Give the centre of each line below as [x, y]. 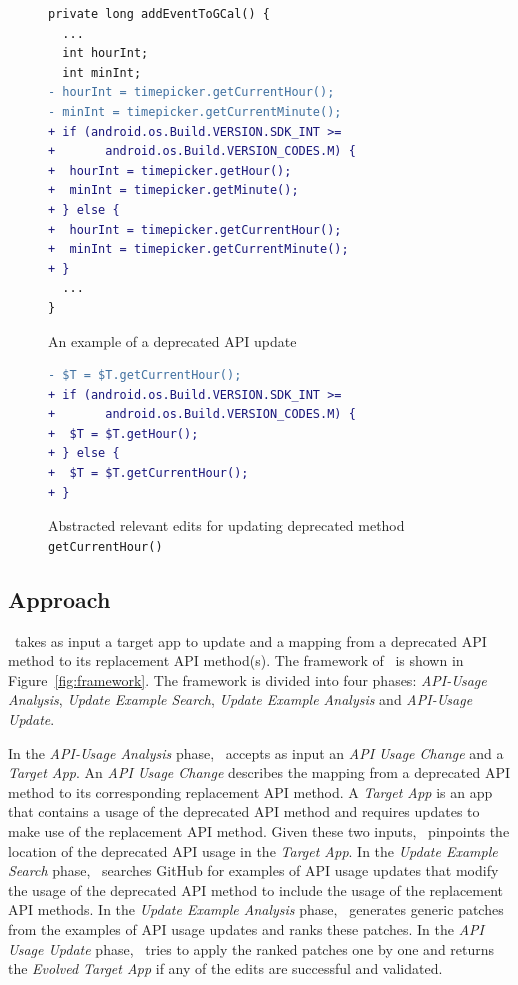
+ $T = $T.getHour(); [123, 433]
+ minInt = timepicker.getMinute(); [173, 190]
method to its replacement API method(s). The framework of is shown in [236, 660]
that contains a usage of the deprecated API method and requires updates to [244, 811]
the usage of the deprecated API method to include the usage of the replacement [256, 889]
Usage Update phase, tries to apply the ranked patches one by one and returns [251, 948]
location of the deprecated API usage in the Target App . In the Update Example [253, 850]
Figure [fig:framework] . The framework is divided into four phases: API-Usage [247, 679]
